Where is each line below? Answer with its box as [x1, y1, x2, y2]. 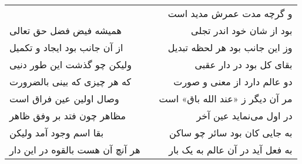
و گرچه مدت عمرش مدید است [167, 6, 293, 20]
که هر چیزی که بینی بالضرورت [9, 75, 132, 88]
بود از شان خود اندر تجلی [191, 24, 293, 37]
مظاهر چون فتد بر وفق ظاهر [9, 109, 126, 122]
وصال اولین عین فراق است [9, 92, 119, 105]
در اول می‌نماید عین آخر [196, 109, 293, 122]
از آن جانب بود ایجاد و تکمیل [9, 41, 123, 54]
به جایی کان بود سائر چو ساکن [169, 126, 293, 139]
